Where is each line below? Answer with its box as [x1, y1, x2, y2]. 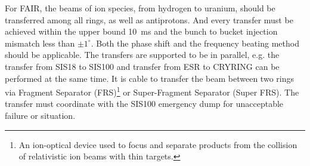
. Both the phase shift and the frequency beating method [91, 36, 299, 49]
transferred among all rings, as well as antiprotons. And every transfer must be [5, 13, 293, 26]
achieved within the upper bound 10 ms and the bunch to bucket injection [5, 25, 278, 38]
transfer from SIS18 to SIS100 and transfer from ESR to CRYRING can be [5, 60, 280, 72]
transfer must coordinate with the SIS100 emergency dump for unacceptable [5, 97, 284, 110]
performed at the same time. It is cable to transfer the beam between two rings [5, 72, 294, 84]
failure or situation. [5, 109, 76, 121]
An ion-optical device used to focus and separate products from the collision [18, 138, 297, 150]
